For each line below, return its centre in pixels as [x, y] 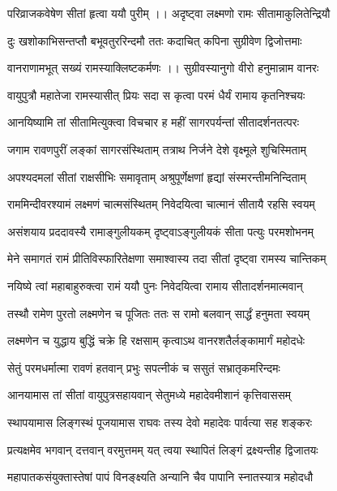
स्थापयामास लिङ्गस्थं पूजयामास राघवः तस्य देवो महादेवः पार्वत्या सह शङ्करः [160, 422]
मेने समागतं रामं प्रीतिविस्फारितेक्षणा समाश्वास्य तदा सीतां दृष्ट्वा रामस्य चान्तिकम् [167, 258]
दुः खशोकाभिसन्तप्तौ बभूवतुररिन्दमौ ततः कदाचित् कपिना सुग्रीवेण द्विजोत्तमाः [155, 40]
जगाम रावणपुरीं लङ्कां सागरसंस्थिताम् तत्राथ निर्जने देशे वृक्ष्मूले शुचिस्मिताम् [157, 149]
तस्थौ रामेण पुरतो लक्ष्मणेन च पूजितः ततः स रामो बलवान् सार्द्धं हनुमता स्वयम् [158, 313]
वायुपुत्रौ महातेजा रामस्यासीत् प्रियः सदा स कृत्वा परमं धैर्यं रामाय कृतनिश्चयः [156, 95]
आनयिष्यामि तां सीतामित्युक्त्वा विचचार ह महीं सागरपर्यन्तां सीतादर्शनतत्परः [154, 122]
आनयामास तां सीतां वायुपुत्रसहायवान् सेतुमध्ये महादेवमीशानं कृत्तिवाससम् [149, 395]
